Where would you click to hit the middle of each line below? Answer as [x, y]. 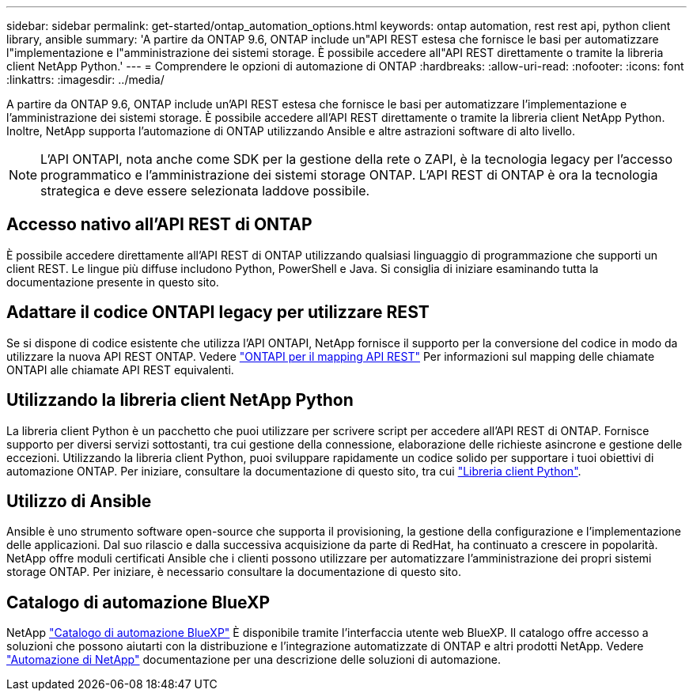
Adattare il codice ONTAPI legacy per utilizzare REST [218, 313]
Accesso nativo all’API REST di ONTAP [159, 225]
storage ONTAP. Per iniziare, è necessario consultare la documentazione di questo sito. [234, 572]
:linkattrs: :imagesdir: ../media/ [85, 80]
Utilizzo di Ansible [79, 501]
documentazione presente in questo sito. [113, 282]
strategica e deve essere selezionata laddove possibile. [205, 191]
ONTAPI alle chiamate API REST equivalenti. [120, 369]
